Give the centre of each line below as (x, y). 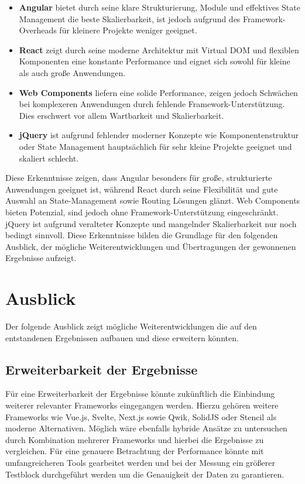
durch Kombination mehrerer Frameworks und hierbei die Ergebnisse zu (135, 439)
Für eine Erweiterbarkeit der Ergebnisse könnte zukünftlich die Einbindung (140, 394)
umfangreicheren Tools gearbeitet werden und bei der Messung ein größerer (140, 462)
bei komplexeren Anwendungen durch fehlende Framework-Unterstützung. (152, 104)
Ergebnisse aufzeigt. (41, 258)
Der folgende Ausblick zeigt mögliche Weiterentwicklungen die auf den (131, 326)
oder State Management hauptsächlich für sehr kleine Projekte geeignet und (155, 146)
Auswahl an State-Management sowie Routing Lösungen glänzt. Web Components (153, 200)
